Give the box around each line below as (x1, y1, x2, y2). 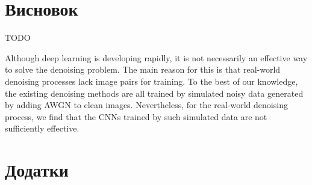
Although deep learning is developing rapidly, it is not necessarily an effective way (5, 51, 308, 64)
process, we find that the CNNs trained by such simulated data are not (5, 110, 267, 123)
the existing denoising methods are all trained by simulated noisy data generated (5, 86, 304, 99)
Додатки (5, 157, 69, 182)
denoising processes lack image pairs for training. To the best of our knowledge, (5, 74, 298, 87)
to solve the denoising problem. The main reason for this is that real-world (5, 63, 281, 76)
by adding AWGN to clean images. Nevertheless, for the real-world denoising (5, 99, 288, 111)
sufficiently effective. (5, 122, 80, 135)
